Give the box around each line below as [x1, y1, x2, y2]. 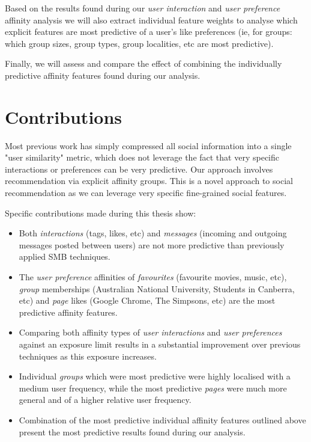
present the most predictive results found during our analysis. [19, 425, 246, 438]
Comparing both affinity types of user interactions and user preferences [19, 326, 282, 339]
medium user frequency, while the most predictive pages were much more [19, 381, 287, 394]
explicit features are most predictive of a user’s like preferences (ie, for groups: [5, 25, 292, 38]
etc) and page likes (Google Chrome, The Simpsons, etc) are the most [19, 294, 276, 307]
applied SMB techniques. [19, 250, 110, 263]
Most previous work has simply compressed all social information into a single [5, 139, 292, 152]
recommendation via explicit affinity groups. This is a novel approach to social [5, 174, 293, 187]
